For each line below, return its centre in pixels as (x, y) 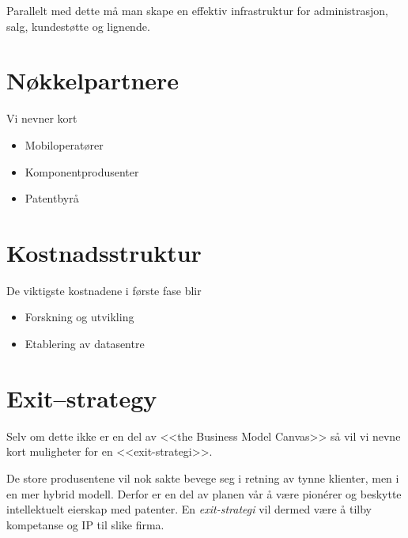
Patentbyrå (52, 198)
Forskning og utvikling (79, 317)
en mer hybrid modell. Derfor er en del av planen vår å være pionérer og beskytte (204, 493)
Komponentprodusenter (82, 171)
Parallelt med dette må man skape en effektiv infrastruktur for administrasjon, (197, 10)
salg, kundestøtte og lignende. (78, 26)
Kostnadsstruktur (104, 252)
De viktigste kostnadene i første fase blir (104, 290)
